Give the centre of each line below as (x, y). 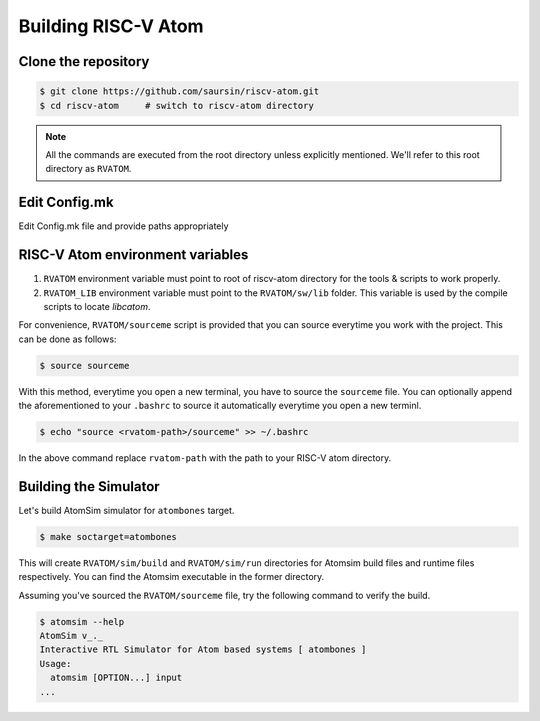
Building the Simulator (89, 486)
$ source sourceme (84, 365)
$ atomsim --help (82, 621)
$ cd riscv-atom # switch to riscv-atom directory (176, 105)
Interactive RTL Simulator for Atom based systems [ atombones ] (203, 649)
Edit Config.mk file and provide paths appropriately (123, 226)
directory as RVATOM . (88, 169)
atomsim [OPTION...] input (116, 678)
